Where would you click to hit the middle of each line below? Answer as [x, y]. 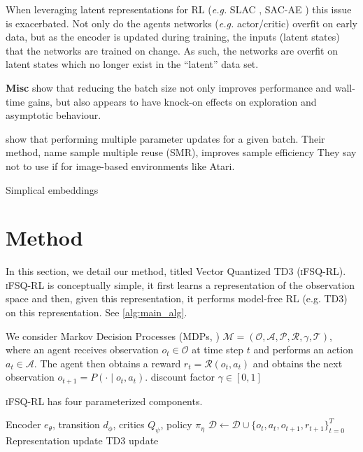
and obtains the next [298, 363]
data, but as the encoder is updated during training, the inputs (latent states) [173, 37]
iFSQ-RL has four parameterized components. [104, 401]
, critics [129, 424]
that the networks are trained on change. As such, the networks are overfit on [172, 50]
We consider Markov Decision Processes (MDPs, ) [113, 336]
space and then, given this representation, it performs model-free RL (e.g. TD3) [177, 298]
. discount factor [180, 377]
